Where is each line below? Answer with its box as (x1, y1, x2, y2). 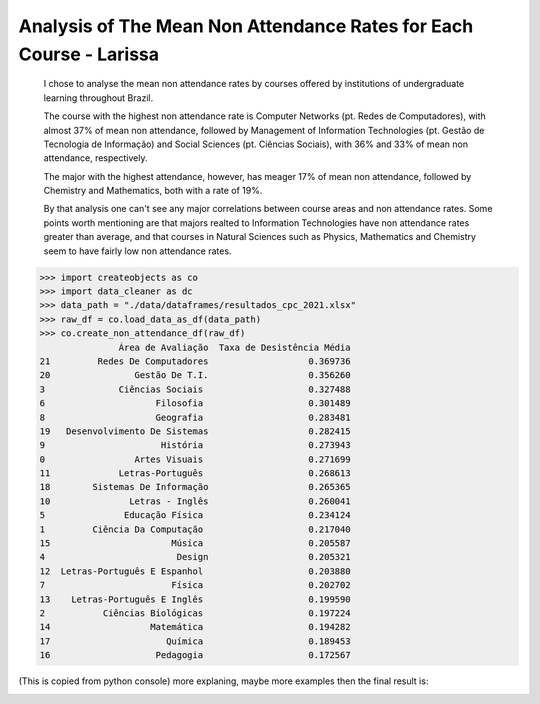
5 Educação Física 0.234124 (39, 510, 351, 521)
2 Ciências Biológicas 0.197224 (39, 608, 351, 619)
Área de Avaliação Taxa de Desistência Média (118, 341, 351, 353)
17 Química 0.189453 (39, 635, 351, 647)
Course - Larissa (18, 43, 160, 65)
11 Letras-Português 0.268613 (39, 468, 351, 479)
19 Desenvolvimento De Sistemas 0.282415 (39, 425, 351, 437)
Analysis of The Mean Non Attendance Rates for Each (18, 15, 474, 37)
